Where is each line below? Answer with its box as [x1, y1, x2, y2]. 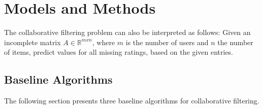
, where [92, 37, 115, 47]
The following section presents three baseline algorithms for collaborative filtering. [4, 95, 259, 106]
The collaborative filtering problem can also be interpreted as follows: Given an [4, 27, 251, 38]
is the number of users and [125, 37, 209, 47]
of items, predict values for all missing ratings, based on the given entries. [4, 47, 234, 57]
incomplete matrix [4, 37, 61, 47]
